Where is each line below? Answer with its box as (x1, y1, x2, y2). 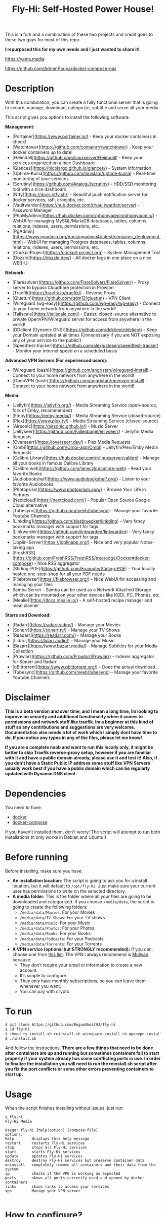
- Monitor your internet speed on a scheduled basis (12, 348, 117, 354)
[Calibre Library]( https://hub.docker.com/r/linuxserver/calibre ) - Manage (12, 455, 160, 461)
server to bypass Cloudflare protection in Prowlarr (12, 284, 115, 291)
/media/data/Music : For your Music (19, 920, 90, 926)
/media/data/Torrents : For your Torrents (19, 941, 102, 947)
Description (5, 83, 54, 94)
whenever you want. (19, 983, 62, 989)
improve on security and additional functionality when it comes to (5, 714, 143, 720)
